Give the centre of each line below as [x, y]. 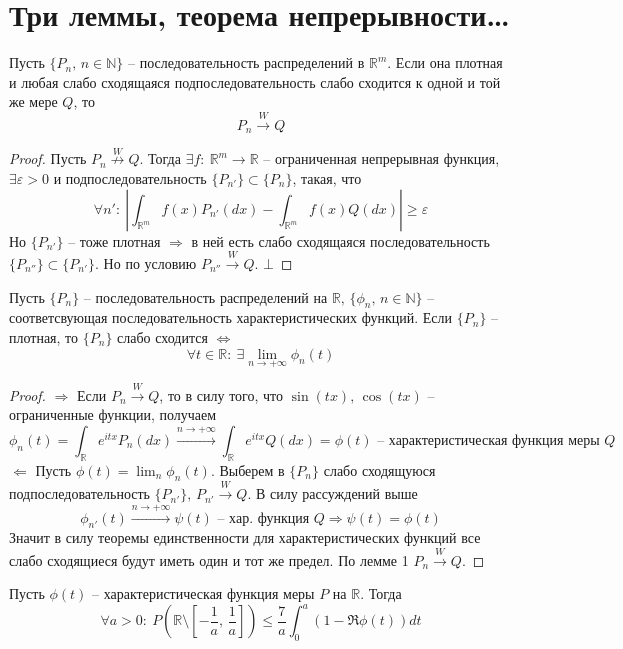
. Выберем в [247, 469]
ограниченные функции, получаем [113, 414]
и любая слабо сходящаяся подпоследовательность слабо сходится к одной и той [255, 81]
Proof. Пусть [48, 158]
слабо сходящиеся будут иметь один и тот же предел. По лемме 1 [209, 559]
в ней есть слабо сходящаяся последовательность [340, 240]
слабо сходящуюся [379, 469]
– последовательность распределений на [205, 296]
